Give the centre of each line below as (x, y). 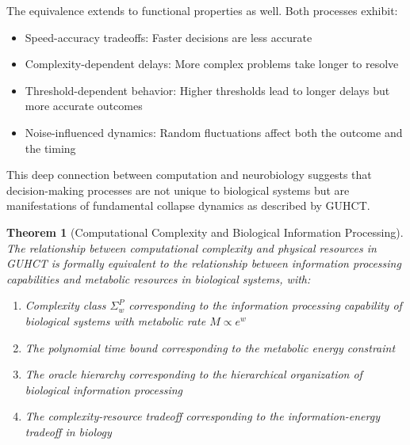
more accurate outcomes (84, 106)
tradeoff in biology (68, 431)
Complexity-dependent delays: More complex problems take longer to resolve (212, 64)
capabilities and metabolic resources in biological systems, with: (159, 278)
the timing (50, 148)
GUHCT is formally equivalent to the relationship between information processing (204, 263)
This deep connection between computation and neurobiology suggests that (189, 175)
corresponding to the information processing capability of (265, 305)
